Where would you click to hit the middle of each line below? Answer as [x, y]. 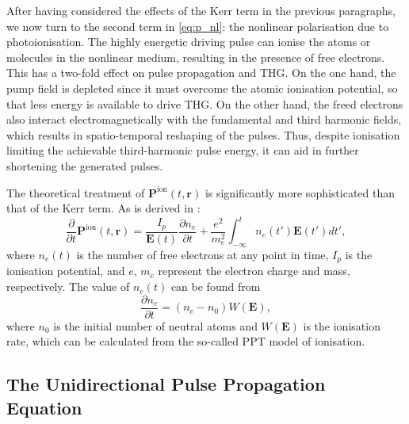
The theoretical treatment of [76, 192]
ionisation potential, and [66, 271]
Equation [44, 407]
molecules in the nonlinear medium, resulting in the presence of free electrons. [196, 57]
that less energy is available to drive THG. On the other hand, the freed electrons [205, 103]
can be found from [216, 286]
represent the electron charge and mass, [254, 271]
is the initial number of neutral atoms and [155, 325]
